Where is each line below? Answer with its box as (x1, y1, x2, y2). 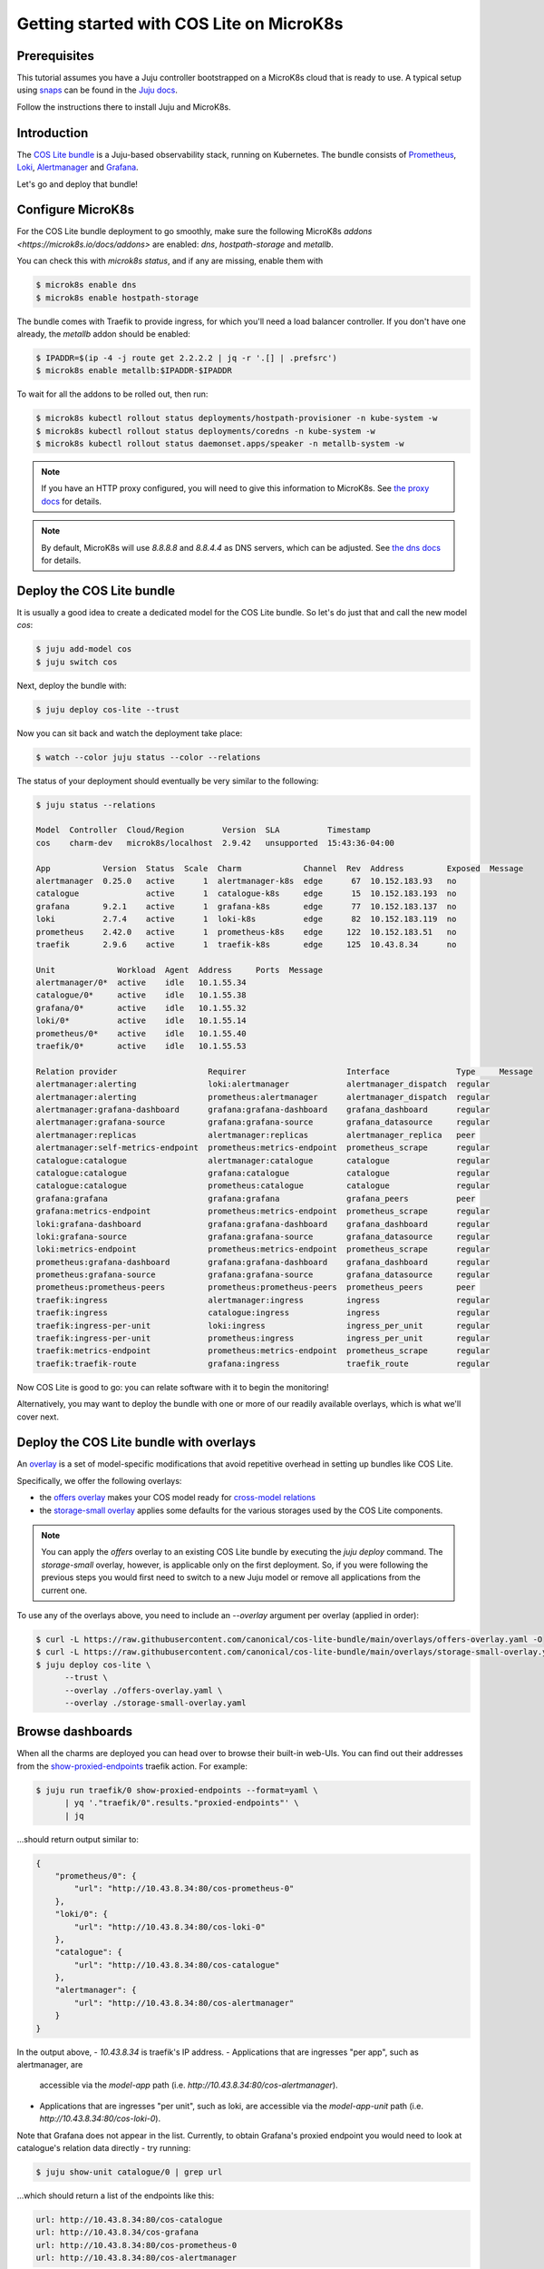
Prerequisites (16, 48, 94, 64)
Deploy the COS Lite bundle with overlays (16, 1435, 257, 1450)
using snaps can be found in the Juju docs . (16, 84, 179, 95)
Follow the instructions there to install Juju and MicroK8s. (16, 101, 231, 113)
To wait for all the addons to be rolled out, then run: (16, 388, 209, 399)
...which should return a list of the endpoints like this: (16, 2190, 215, 2201)
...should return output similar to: (16, 1833, 140, 1844)
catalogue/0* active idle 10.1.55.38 (35, 990, 247, 1000)
